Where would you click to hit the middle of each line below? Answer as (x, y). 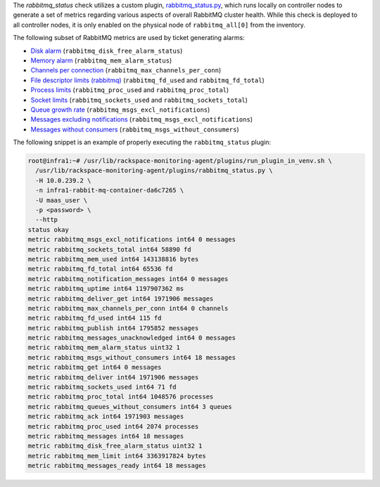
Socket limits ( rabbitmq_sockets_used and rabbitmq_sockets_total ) (139, 100)
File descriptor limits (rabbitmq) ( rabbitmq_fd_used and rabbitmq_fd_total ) (148, 80)
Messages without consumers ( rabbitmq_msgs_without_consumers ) (135, 129)
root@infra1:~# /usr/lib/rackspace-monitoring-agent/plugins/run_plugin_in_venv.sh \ (180, 161)
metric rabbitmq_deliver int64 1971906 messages (113, 377)
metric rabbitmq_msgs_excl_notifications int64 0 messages (132, 240)
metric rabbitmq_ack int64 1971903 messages (106, 417)
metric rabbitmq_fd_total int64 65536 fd (100, 269)
